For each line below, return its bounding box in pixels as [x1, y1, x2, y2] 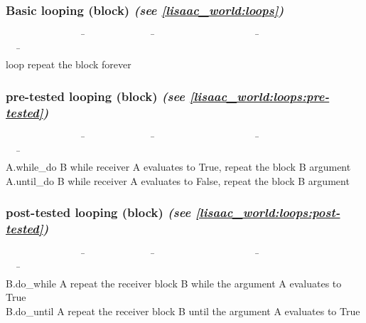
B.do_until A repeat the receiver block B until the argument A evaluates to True [6, 304, 360, 319]
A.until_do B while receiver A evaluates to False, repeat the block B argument [6, 173, 350, 188]
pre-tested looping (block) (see [6, 87, 185, 105]
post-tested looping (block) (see [6, 203, 191, 221]
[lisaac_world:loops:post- [195, 203, 340, 221]
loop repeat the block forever [6, 57, 131, 72]
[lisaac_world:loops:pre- [189, 87, 330, 105]
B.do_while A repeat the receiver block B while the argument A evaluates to [6, 275, 342, 290]
